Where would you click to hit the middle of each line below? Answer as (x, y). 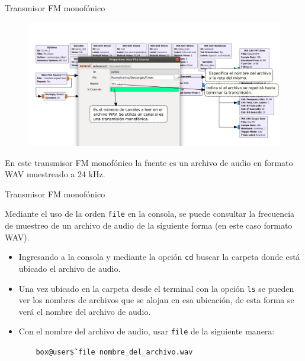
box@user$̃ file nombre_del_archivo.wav (114, 352)
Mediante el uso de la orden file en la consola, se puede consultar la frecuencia (150, 214)
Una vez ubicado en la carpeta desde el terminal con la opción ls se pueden (156, 288)
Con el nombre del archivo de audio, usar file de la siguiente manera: (147, 331)
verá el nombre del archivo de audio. (85, 311)
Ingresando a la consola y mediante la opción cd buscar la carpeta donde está (159, 257)
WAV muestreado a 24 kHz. (55, 174)
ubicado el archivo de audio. (70, 268)
